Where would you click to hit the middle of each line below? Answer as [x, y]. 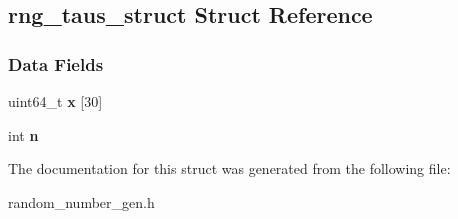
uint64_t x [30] [55, 101]
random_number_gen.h [81, 201]
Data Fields [56, 63]
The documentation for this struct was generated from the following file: [229, 168]
